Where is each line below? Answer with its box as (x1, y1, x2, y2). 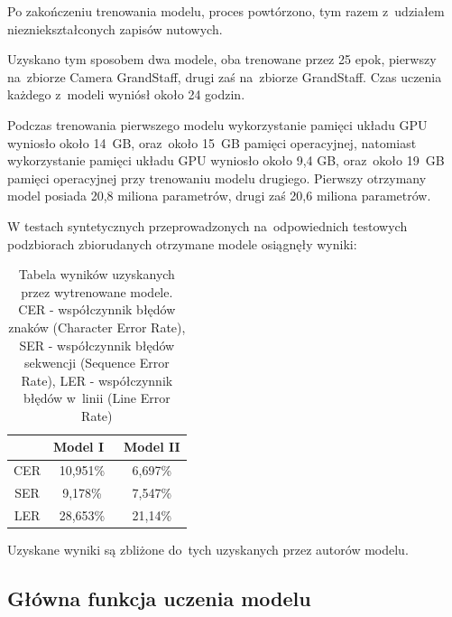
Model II (124, 437, 180, 456)
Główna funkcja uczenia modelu (7, 584, 311, 612)
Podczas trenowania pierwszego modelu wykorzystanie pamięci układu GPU (7, 115, 428, 134)
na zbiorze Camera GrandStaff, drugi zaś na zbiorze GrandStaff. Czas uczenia (7, 67, 442, 86)
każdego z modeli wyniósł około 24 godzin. (7, 85, 245, 104)
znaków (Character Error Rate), (8, 317, 186, 336)
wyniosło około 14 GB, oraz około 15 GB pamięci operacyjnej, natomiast (7, 133, 417, 152)
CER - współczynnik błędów (18, 300, 176, 319)
